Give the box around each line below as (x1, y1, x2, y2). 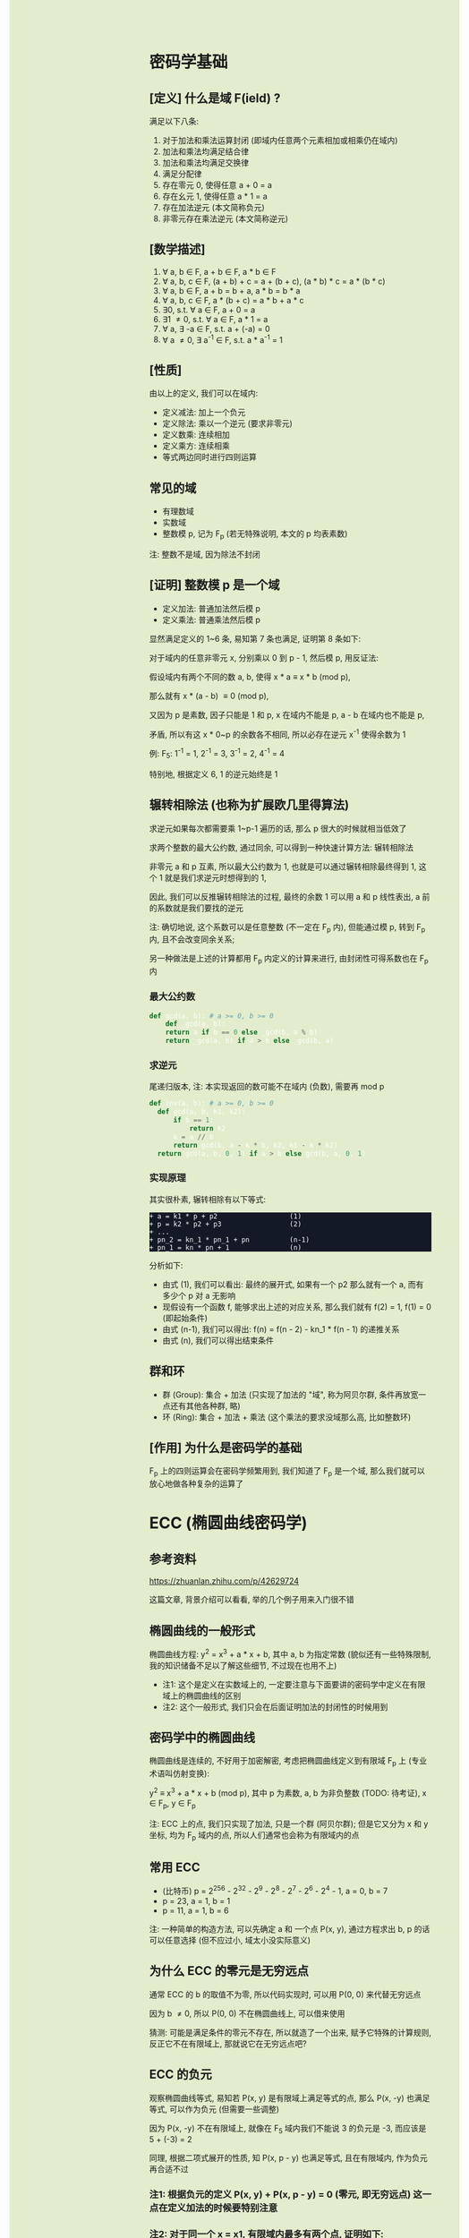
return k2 (189, 1123, 226, 1132)
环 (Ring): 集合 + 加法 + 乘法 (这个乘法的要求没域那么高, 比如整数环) (162, 1411, 412, 1422)
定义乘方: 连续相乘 (162, 440, 230, 451)
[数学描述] (149, 242, 206, 257)
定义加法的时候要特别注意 (167, 2202, 278, 2215)
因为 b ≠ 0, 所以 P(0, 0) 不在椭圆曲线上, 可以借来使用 (149, 2008, 345, 2019)
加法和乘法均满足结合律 (162, 146, 250, 157)
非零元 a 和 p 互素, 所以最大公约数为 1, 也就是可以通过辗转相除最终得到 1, (149, 860, 417, 872)
